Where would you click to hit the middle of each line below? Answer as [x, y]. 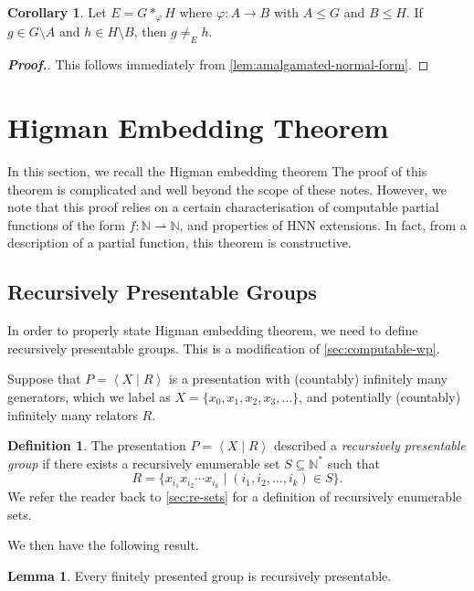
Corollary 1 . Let [57, 12]
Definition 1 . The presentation [97, 445]
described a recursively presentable [370, 445]
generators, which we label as [89, 396]
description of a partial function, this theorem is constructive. [179, 243]
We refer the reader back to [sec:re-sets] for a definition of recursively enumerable [235, 496]
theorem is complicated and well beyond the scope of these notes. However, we [227, 189]
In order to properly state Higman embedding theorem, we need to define [213, 330]
